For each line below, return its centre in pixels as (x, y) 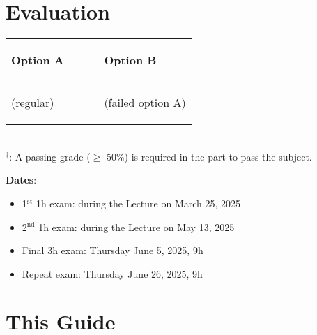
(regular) (33, 103)
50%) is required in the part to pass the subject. (209, 156)
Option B (130, 60)
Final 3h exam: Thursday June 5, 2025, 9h (113, 250)
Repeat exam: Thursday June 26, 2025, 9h (112, 273)
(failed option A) (145, 103)
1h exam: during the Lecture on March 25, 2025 (138, 203)
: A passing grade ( (50, 156)
